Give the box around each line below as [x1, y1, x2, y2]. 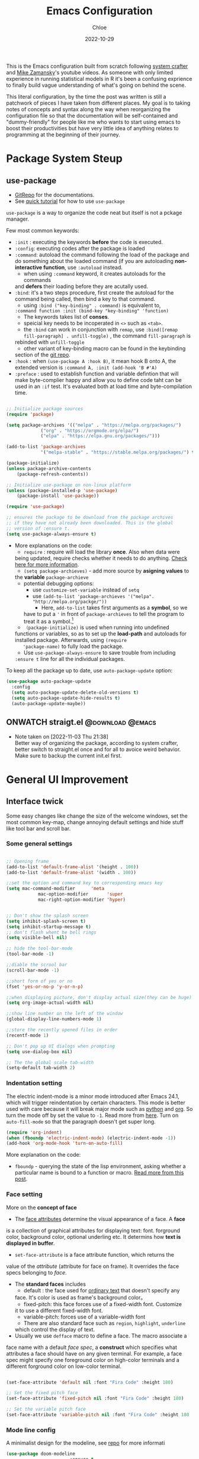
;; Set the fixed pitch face [6, 1390, 78, 1396]
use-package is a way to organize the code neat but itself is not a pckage [6, 209, 182, 216]
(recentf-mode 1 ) [6, 1032, 49, 1038]
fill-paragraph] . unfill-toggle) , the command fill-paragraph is [23, 332, 191, 339]
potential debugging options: [23, 580, 94, 587]
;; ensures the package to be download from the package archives [6, 515, 174, 521]
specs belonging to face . [6, 1269, 67, 1276]
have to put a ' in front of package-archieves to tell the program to [23, 610, 185, 617]
